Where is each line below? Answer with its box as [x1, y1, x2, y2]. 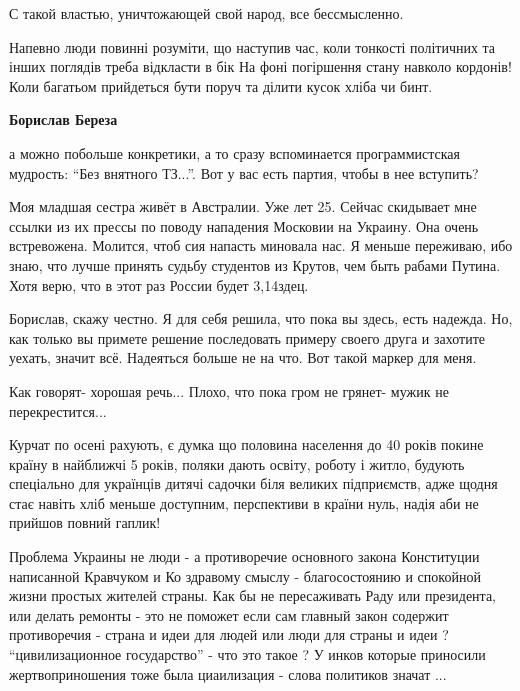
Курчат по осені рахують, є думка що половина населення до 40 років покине [9, 434, 484, 455]
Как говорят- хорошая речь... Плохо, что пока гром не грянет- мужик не [9, 380, 449, 401]
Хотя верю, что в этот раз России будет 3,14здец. [9, 274, 309, 295]
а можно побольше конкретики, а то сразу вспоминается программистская [9, 142, 460, 163]
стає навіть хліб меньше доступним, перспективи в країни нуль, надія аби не [9, 492, 479, 513]
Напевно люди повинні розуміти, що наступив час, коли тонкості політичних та [9, 36, 496, 57]
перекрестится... [9, 400, 107, 421]
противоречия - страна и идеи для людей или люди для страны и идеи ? [9, 624, 449, 645]
